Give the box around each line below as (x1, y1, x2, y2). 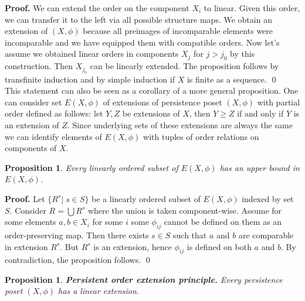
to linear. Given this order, (204, 2, 300, 13)
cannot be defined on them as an (164, 216, 282, 228)
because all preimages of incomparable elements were (83, 25, 273, 37)
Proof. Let (5, 192, 45, 204)
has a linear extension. (58, 285, 140, 297)
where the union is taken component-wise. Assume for (87, 204, 282, 216)
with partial (257, 95, 300, 108)
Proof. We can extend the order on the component (5, 2, 189, 13)
